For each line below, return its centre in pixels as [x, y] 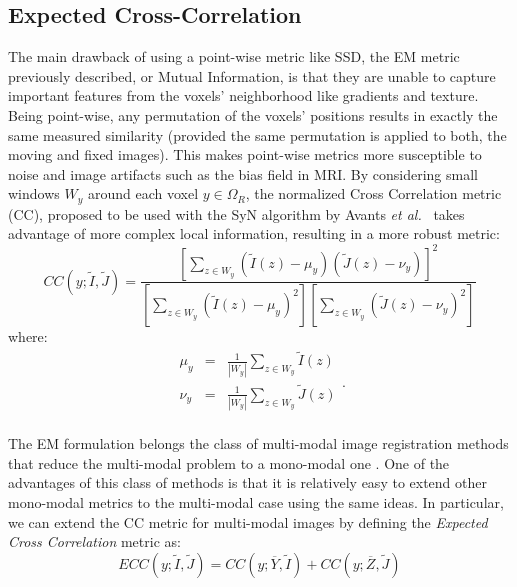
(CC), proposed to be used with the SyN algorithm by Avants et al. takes [236, 213]
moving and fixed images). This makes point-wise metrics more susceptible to [245, 154]
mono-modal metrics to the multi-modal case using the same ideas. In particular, [256, 501]
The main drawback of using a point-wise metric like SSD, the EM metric [234, 56]
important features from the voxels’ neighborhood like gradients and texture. [243, 95]
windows [34, 193]
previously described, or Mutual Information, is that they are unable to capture [252, 75]
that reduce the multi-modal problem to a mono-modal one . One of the [229, 462]
